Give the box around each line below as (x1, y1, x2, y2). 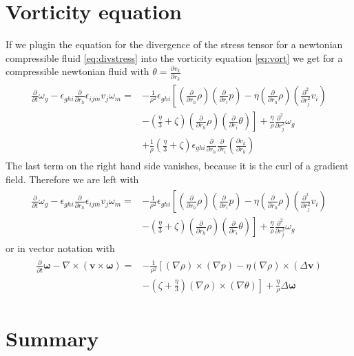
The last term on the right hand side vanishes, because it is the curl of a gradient (6, 158, 348, 173)
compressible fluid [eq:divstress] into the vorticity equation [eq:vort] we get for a (6, 50, 343, 65)
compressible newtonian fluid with (6, 64, 149, 78)
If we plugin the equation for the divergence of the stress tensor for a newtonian (6, 37, 343, 52)
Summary (6, 324, 99, 352)
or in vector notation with (6, 241, 115, 255)
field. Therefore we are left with (6, 171, 139, 186)
